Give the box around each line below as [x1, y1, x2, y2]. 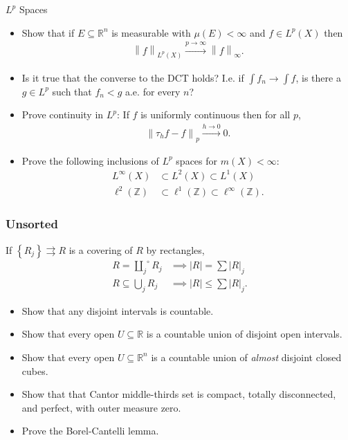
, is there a [295, 70, 341, 84]
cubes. [21, 363, 48, 378]
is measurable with [111, 25, 191, 39]
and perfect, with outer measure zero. [21, 400, 181, 414]
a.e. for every [125, 84, 181, 98]
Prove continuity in [21, 107, 104, 122]
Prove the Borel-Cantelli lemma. [21, 423, 159, 438]
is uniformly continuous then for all [140, 107, 291, 122]
